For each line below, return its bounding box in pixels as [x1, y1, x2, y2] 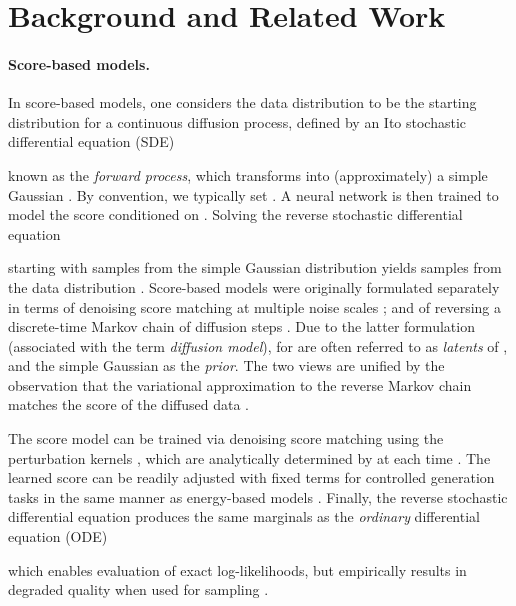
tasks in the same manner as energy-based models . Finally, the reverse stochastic [8, 486, 508, 507]
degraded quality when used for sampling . [8, 579, 269, 600]
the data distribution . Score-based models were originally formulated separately [8, 276, 500, 297]
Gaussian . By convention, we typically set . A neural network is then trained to [8, 184, 499, 205]
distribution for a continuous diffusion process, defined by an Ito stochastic [8, 111, 467, 132]
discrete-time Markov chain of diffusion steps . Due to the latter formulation [8, 316, 475, 337]
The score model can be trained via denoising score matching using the [8, 428, 444, 449]
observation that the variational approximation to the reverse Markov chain [8, 374, 472, 395]
